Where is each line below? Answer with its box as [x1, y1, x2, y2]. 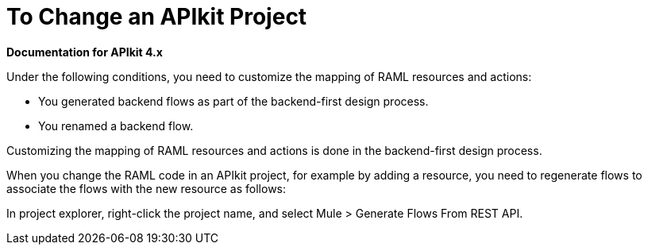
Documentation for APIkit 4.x [6, 44, 163, 59]
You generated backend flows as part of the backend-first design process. [38, 94, 429, 108]
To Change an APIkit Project [6, 3, 307, 30]
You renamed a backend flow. [38, 118, 194, 133]
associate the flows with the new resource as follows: [6, 181, 287, 195]
